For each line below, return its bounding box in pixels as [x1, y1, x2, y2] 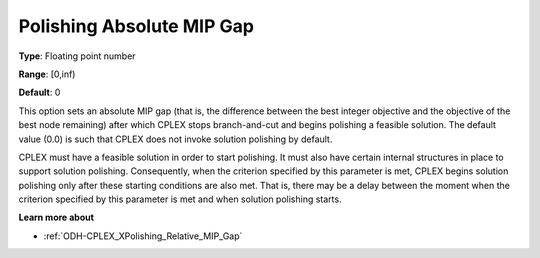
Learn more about [18, 211, 95, 224]
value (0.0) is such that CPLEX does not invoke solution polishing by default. [18, 133, 333, 145]
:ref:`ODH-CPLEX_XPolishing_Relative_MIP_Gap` [43, 230, 243, 242]
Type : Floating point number [18, 50, 136, 62]
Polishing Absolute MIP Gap [18, 15, 255, 37]
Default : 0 [18, 86, 61, 99]
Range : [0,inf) [18, 68, 76, 80]
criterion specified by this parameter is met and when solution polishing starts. [18, 193, 342, 205]
